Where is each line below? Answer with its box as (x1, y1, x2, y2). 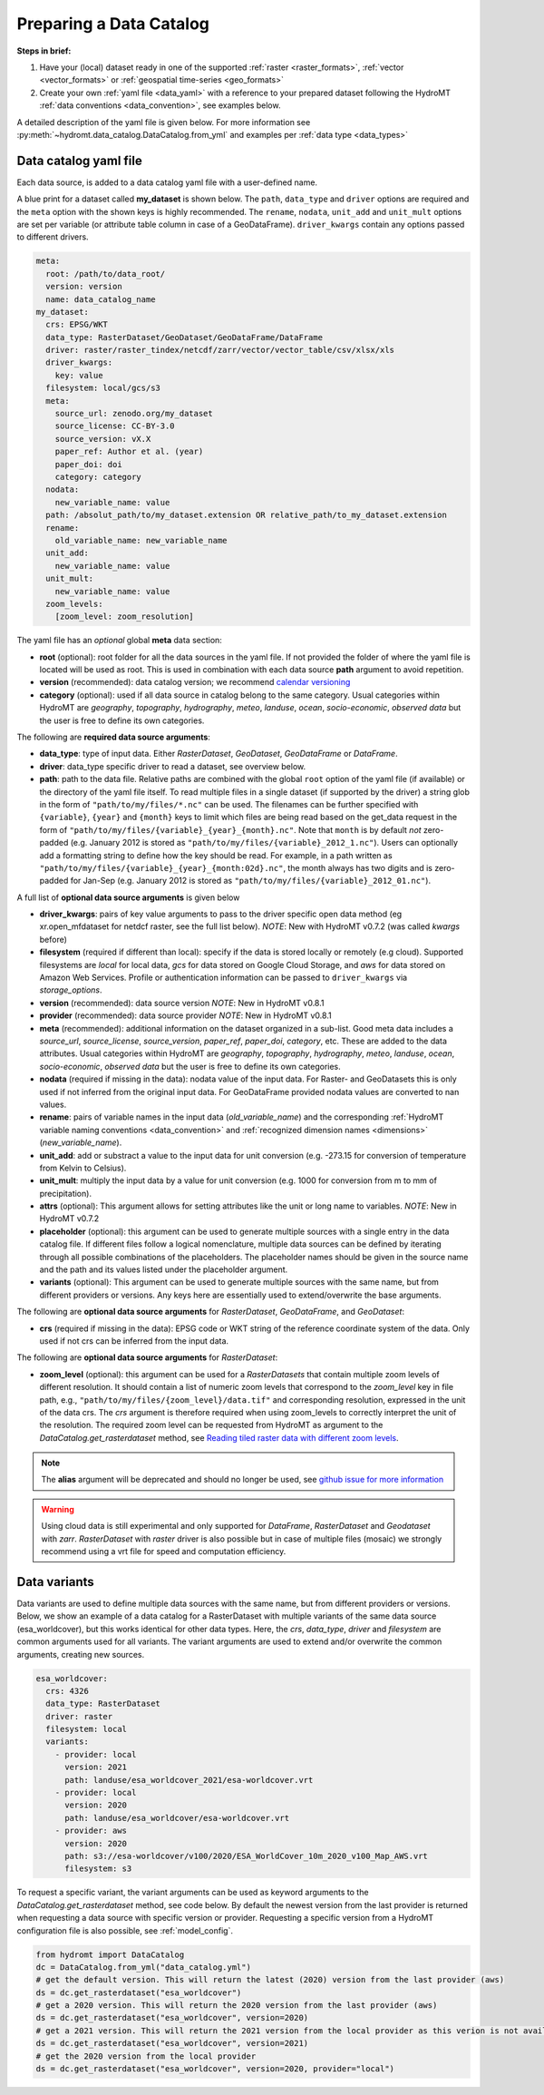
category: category (54, 472, 142, 482)
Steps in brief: (16, 45, 72, 56)
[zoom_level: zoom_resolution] (54, 612, 194, 622)
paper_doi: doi (54, 459, 122, 469)
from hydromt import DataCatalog (35, 1949, 185, 1960)
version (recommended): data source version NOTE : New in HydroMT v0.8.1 (39, 997, 325, 1008)
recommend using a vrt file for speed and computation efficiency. (41, 1546, 287, 1557)
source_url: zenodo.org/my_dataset (54, 408, 213, 419)
